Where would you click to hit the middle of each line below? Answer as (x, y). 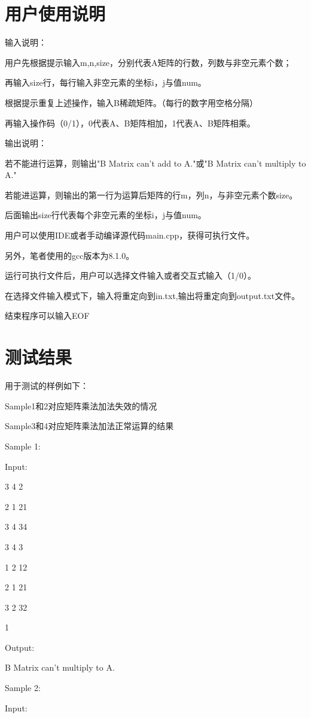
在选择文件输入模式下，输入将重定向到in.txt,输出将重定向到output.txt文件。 (153, 295)
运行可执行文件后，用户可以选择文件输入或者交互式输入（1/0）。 (130, 275)
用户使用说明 (55, 13)
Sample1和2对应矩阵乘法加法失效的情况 (81, 405)
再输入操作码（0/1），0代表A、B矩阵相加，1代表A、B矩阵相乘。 (130, 123)
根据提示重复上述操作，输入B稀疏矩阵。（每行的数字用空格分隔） (131, 102)
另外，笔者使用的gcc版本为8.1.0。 (70, 255)
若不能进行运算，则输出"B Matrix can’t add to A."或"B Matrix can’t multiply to (155, 163)
